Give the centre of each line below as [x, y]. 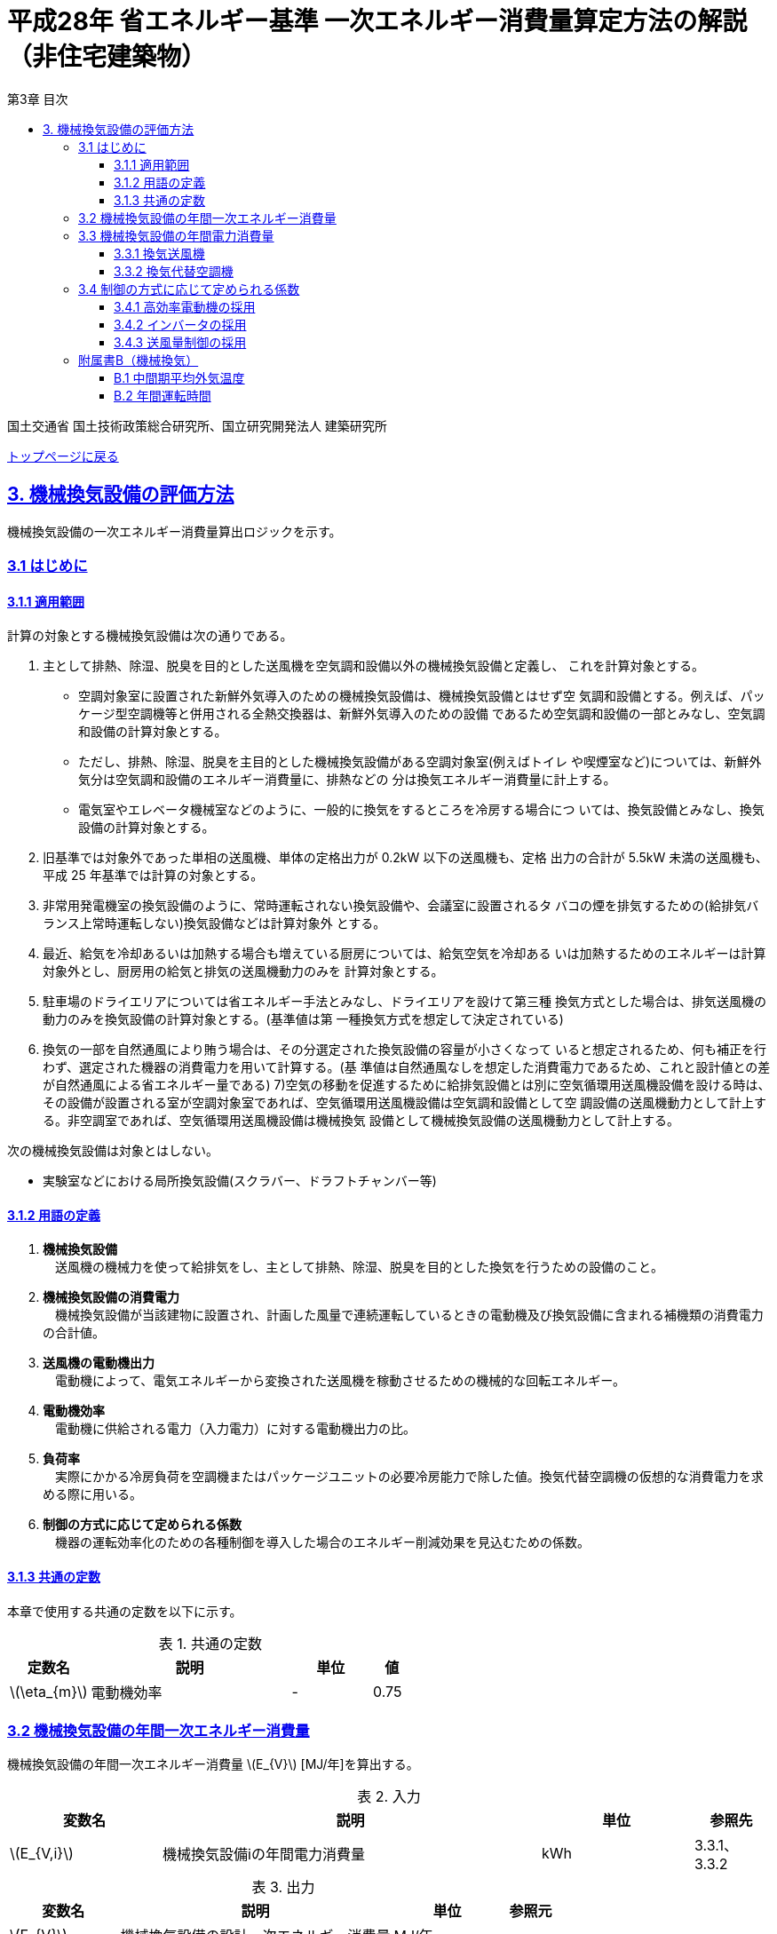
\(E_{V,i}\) [42, 1854]
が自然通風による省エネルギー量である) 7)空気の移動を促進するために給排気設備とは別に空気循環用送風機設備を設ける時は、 [407, 1085]
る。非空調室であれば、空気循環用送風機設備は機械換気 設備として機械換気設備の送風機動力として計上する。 [361, 1121]
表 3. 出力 [283, 1887]
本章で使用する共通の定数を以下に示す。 [125, 1611]
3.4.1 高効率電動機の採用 [185, 306]
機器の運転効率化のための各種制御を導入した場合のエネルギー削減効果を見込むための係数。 [322, 1542]
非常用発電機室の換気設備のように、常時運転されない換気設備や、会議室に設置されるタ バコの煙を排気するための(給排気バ [401, 906]
